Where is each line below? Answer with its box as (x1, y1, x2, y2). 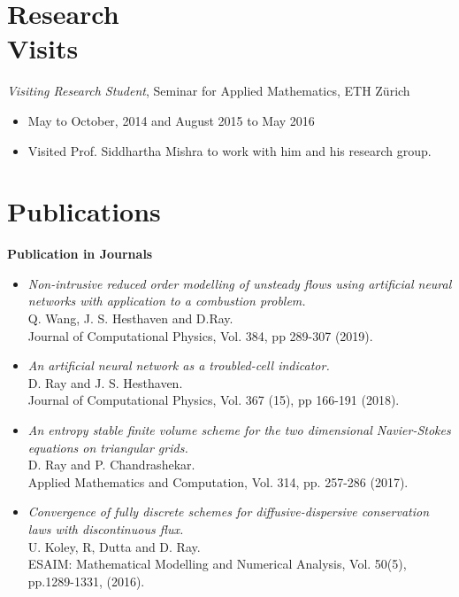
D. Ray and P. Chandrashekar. (27, 455, 195, 474)
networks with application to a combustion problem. (27, 291, 306, 310)
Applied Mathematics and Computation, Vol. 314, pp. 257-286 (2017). (27, 472, 409, 491)
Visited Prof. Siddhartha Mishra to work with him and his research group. (27, 141, 432, 159)
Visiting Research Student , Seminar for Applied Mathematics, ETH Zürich (7, 81, 410, 100)
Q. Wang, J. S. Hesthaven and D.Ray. (27, 309, 233, 327)
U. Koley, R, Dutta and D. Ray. (27, 537, 201, 555)
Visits (7, 30, 79, 66)
